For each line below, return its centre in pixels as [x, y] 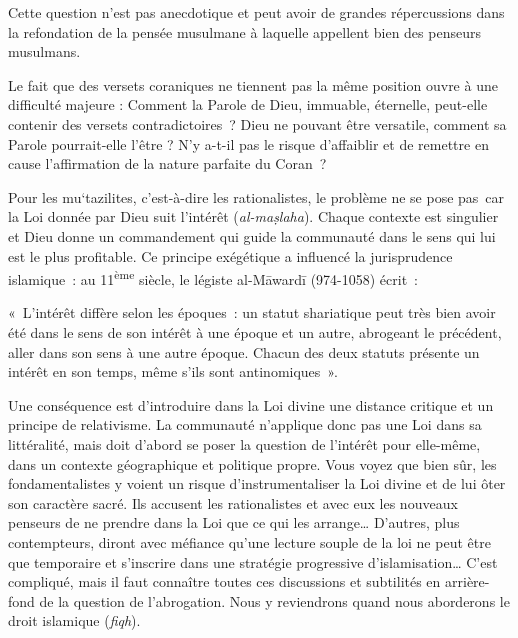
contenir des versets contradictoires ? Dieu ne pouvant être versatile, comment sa [257, 123]
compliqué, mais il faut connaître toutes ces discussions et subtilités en [224, 581]
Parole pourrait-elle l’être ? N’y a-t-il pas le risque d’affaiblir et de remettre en [248, 143]
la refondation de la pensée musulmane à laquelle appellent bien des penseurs [244, 31]
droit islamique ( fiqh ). [74, 620]
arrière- [467, 581]
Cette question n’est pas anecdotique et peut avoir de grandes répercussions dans [256, 12]
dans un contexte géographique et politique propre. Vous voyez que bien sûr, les [252, 463]
